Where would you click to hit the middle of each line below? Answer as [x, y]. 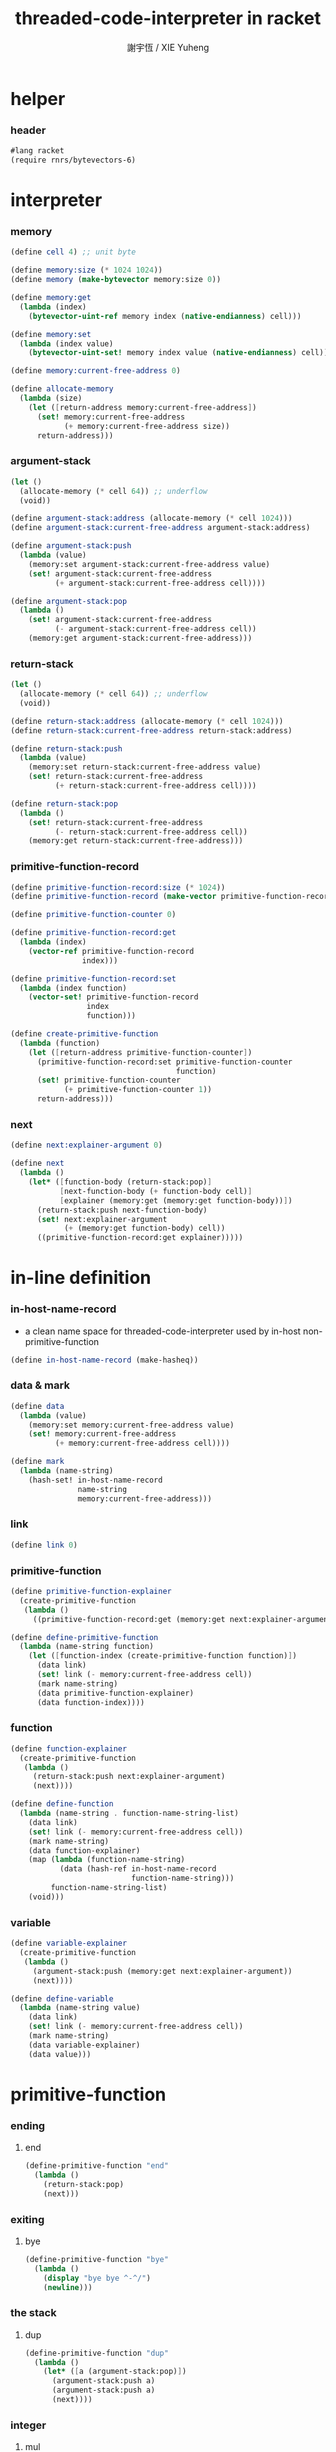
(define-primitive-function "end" [96, 2166]
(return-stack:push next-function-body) [122, 1210]
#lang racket [37, 151]
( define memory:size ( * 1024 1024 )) [86, 270]
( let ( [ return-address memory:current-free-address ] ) [142, 407]
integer [28, 2425]
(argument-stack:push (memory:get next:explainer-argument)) [162, 1971]
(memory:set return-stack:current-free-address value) [145, 767]
